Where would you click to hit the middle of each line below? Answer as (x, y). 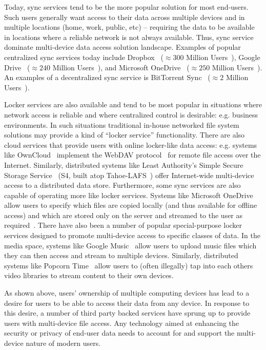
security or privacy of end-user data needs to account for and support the (119, 333)
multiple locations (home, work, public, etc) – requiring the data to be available (129, 27)
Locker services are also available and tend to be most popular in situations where (133, 104)
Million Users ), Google (223, 57)
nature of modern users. (63, 343)
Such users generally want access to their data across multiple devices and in (125, 17)
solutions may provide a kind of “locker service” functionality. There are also (125, 135)
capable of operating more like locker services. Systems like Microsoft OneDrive (129, 195)
